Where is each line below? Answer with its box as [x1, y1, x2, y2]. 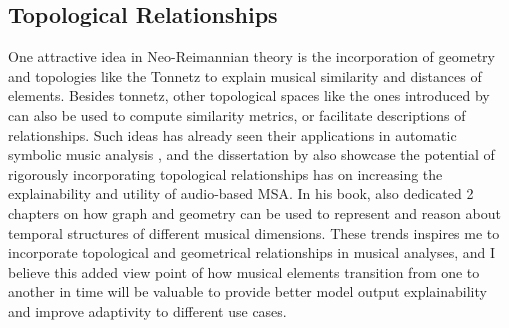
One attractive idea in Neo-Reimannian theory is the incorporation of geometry [8, 46, 495, 67]
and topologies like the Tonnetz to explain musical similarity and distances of [8, 65, 482, 86]
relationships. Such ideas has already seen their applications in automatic [8, 124, 457, 145]
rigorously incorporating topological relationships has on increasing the [8, 163, 443, 184]
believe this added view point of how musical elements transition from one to [8, 261, 480, 282]
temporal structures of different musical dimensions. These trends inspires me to [8, 222, 500, 243]
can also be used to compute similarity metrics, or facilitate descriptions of [8, 104, 466, 125]
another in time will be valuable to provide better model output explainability [8, 281, 487, 302]
